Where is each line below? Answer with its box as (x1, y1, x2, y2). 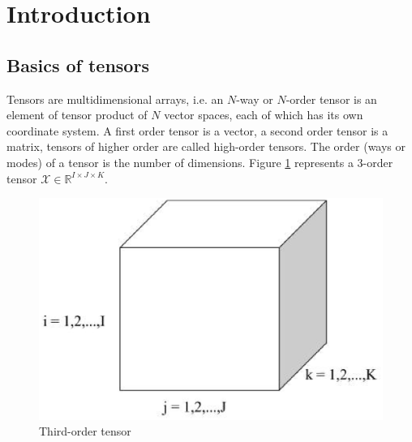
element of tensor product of (6, 106, 148, 123)
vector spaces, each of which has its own (164, 106, 363, 123)
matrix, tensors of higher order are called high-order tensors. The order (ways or (6, 138, 406, 155)
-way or (236, 90, 273, 107)
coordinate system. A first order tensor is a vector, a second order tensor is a (6, 122, 388, 139)
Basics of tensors (6, 52, 149, 77)
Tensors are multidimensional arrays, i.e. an (6, 90, 224, 107)
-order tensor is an (285, 90, 377, 107)
